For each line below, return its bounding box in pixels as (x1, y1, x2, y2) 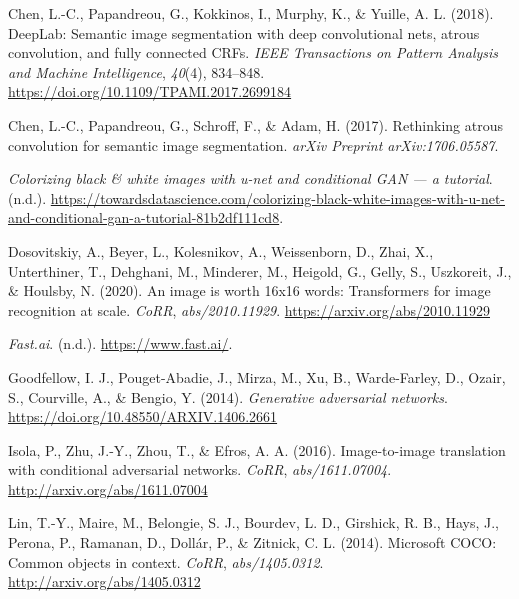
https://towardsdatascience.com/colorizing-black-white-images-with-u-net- (50, 187, 505, 208)
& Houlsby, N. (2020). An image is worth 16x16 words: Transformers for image (8, 280, 491, 301)
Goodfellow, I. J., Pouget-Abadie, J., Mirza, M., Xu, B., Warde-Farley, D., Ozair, (8, 366, 506, 387)
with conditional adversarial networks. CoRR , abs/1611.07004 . (8, 459, 392, 480)
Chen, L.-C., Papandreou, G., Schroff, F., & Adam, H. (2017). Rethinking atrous (8, 114, 504, 135)
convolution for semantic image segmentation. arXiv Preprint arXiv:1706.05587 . (8, 134, 499, 155)
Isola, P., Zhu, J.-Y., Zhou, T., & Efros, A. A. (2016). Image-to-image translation (8, 439, 506, 460)
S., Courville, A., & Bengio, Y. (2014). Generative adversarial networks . (8, 386, 448, 407)
